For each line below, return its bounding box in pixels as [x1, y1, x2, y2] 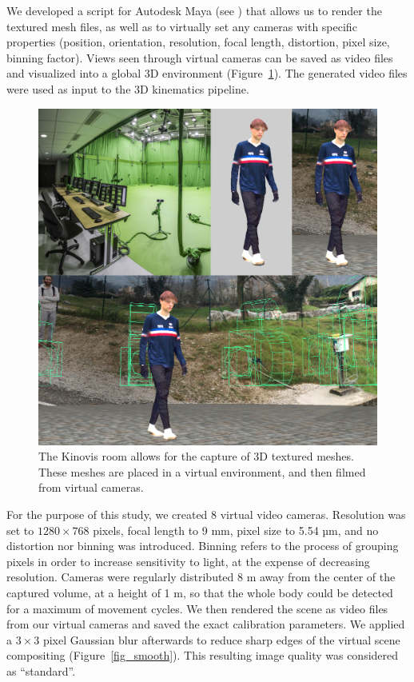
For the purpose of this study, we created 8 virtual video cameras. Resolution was [6, 506, 406, 523]
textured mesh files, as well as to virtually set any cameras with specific [6, 18, 357, 34]
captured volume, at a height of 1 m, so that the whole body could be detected [6, 584, 393, 600]
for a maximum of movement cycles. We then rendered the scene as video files [6, 600, 388, 616]
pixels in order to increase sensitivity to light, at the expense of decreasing [6, 552, 370, 569]
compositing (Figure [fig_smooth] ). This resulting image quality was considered [6, 647, 399, 664]
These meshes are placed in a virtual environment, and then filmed [38, 463, 366, 480]
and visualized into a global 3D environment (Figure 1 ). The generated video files [6, 65, 408, 82]
